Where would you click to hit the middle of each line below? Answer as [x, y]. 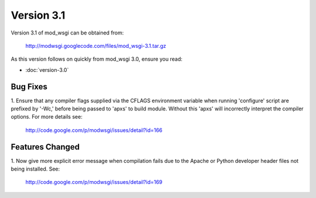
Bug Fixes [29, 87]
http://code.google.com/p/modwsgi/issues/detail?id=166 [94, 130]
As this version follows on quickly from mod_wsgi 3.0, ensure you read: [97, 59]
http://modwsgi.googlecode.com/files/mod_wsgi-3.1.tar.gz [96, 46]
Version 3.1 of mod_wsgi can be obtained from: [67, 33]
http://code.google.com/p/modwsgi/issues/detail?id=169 [94, 182]
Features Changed [45, 147]
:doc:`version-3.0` [47, 70]
